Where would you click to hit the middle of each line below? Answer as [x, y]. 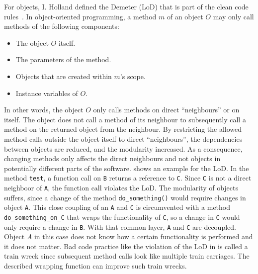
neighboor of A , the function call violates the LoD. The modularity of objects [121, 187]
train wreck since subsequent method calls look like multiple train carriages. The [127, 256]
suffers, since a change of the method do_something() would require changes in [125, 197]
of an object [185, 16]
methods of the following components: [62, 26]
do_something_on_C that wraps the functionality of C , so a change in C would [122, 217]
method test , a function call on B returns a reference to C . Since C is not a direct [128, 178]
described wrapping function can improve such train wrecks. [95, 266]
